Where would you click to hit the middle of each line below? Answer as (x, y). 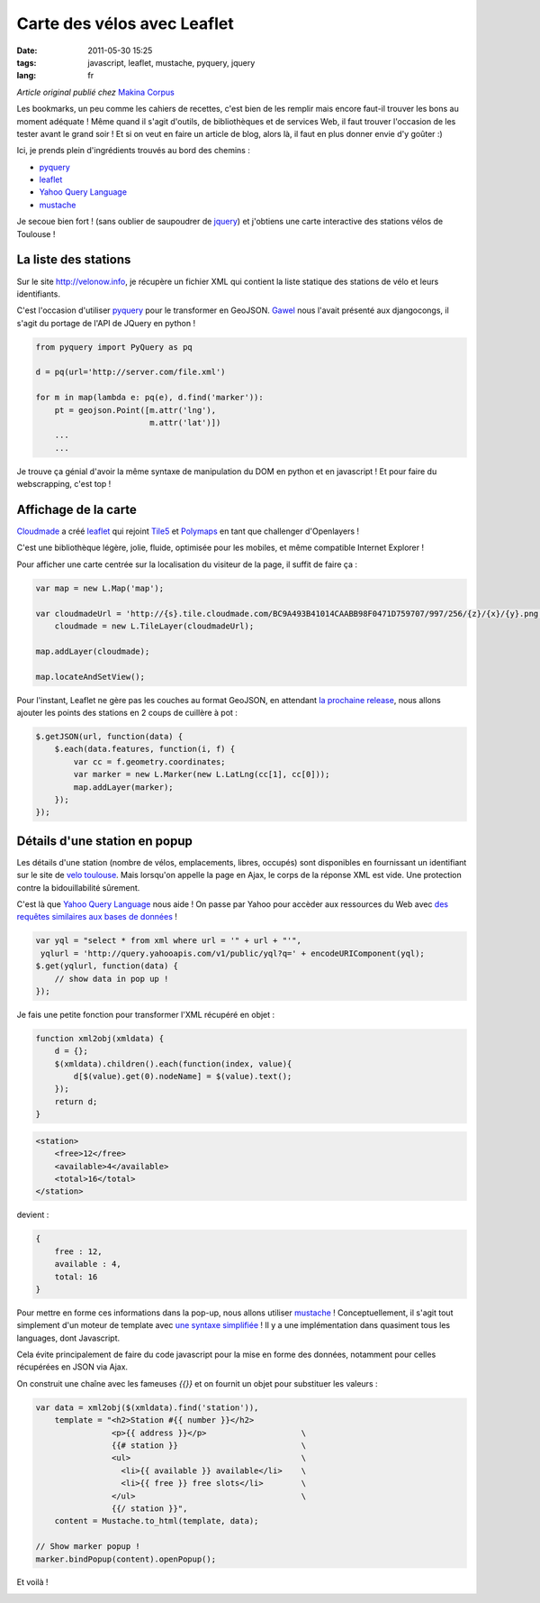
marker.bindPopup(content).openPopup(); (126, 1559)
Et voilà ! (32, 1582)
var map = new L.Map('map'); (100, 588)
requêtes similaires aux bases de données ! (97, 917)
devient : (33, 1215)
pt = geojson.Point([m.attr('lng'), (135, 410)
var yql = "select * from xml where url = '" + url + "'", (168, 941)
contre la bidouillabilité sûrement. (78, 887)
